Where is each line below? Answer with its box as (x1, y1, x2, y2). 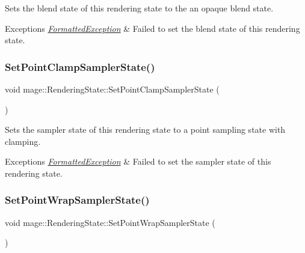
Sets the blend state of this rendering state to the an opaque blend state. (5, 2, 274, 14)
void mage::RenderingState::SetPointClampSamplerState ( (5, 83, 220, 95)
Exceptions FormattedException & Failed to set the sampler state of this (5, 155, 271, 168)
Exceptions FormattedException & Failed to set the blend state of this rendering (5, 22, 300, 34)
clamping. (5, 135, 41, 147)
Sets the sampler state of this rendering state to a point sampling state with (5, 123, 286, 136)
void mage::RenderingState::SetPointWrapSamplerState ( (5, 216, 215, 228)
